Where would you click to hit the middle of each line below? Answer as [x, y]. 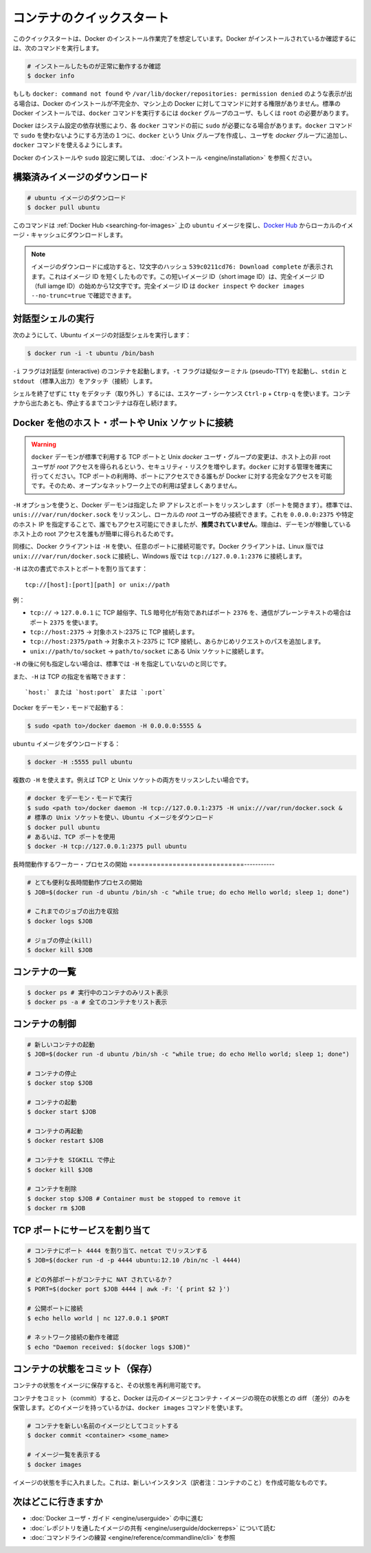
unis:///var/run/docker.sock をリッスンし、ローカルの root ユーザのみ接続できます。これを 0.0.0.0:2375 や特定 [183, 515]
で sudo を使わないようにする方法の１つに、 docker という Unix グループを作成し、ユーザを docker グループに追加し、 [182, 135]
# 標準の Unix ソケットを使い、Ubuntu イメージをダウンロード [121, 818]
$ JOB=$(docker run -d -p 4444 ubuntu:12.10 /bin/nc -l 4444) [134, 1260]
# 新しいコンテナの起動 [61, 1044]
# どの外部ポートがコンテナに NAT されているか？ [100, 1279]
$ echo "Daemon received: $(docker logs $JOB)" [109, 1347]
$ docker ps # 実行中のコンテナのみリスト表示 [98, 992]
